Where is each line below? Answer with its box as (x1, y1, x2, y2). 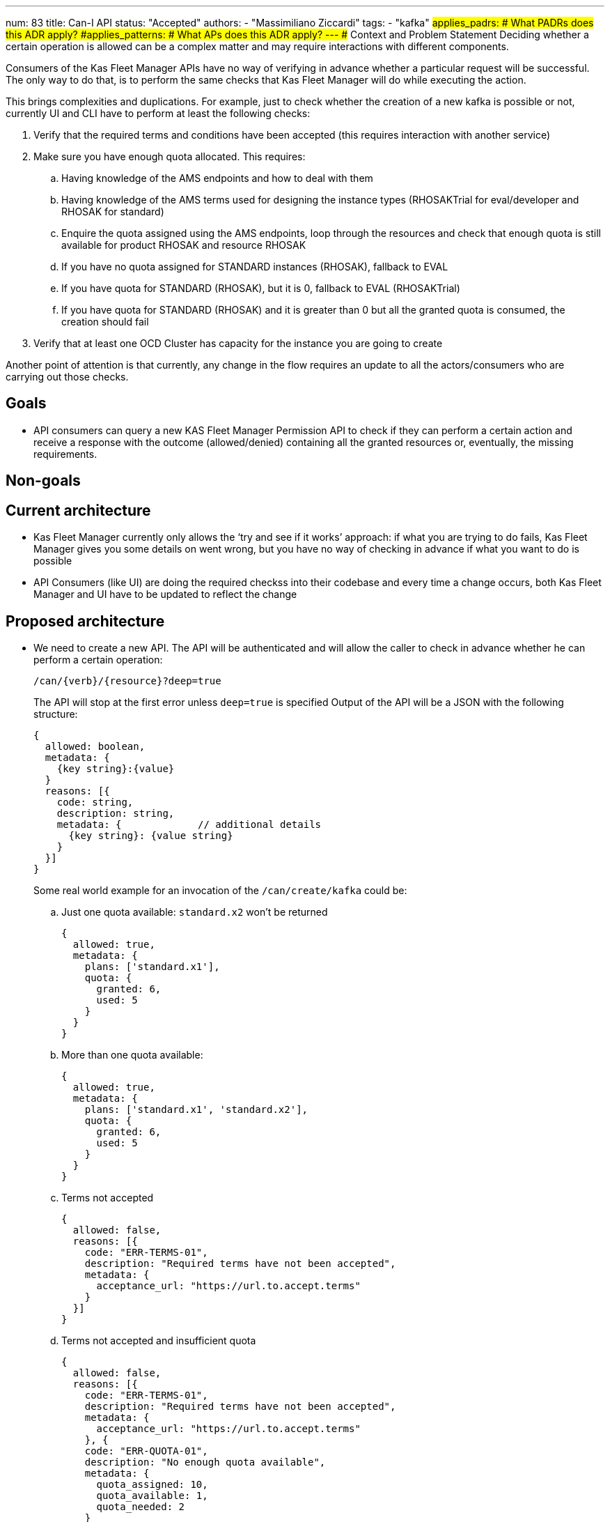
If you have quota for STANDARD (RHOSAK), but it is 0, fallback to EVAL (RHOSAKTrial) (61, 282, 460, 294)
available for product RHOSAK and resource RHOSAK (61, 239, 306, 251)
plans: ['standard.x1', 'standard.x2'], (84, 1103, 308, 1115)
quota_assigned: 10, (96, 1478, 208, 1490)
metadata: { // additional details (56, 818, 322, 830)
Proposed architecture (6, 612, 165, 630)
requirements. (33, 447, 97, 460)
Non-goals (6, 472, 81, 490)
